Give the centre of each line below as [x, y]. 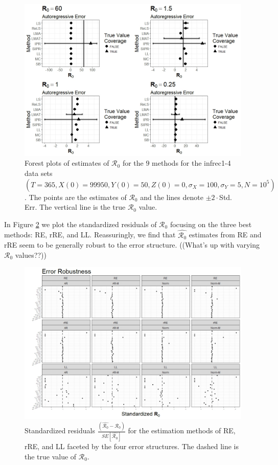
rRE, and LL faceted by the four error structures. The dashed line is [132, 446]
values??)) [31, 254]
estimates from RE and [225, 235]
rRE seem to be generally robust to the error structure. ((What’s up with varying [132, 245]
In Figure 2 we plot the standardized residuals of [80, 224]
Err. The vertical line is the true [75, 207]
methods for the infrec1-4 [191, 163]
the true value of [51, 456]
